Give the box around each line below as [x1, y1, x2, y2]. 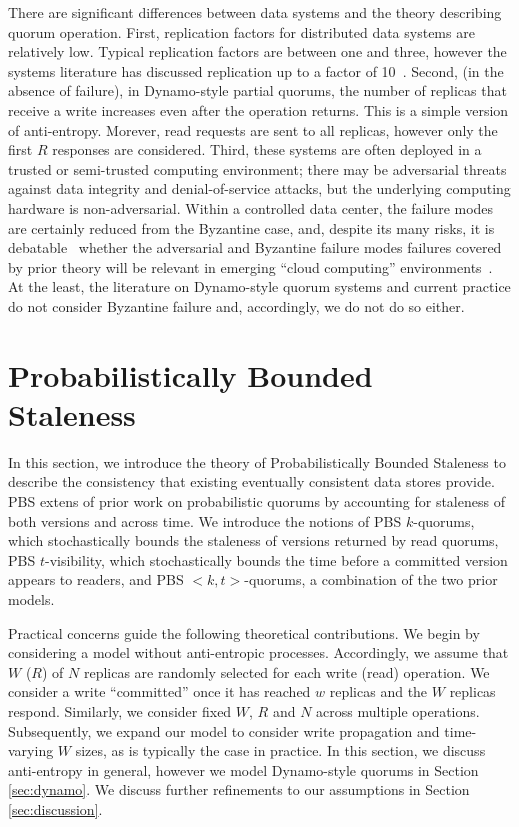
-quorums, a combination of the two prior [244, 569, 498, 590]
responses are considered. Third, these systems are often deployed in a [52, 139, 482, 160]
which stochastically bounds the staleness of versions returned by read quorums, [8, 530, 499, 551]
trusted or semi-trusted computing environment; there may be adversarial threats [8, 158, 507, 179]
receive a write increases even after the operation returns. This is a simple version [8, 99, 509, 120]
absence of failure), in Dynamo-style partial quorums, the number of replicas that [8, 80, 507, 101]
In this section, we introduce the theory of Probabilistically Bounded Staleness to [8, 451, 506, 472]
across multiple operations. [316, 700, 480, 721]
